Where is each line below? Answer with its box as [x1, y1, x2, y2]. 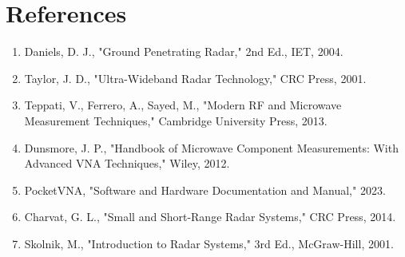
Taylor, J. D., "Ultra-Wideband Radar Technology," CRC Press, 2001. [24, 69, 367, 86]
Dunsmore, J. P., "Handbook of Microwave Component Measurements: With [24, 139, 399, 156]
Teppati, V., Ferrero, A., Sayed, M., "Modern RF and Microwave [24, 97, 342, 113]
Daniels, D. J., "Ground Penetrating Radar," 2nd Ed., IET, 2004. [24, 43, 343, 60]
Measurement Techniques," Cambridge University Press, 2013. [24, 112, 328, 128]
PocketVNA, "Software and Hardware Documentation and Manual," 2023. [24, 181, 386, 198]
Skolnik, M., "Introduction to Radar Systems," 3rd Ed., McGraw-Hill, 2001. [24, 235, 394, 251]
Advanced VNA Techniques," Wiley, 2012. [24, 155, 230, 172]
